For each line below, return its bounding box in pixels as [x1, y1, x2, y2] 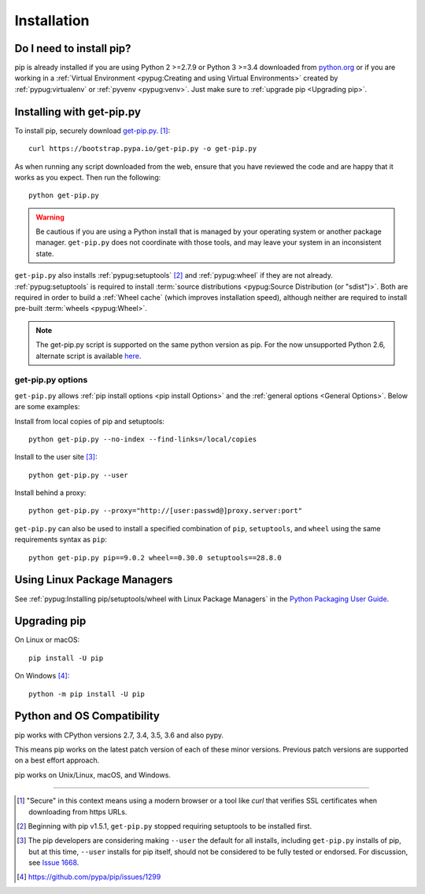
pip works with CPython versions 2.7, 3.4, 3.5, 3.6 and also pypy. [14, 730, 224, 740]
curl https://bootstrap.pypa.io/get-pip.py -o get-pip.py [28, 144, 257, 153]
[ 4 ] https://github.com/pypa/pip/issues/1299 [17, 872, 161, 881]
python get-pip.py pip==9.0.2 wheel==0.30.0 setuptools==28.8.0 [28, 553, 283, 562]
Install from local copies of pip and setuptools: [14, 416, 165, 426]
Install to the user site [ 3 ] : [14, 453, 98, 462]
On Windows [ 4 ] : [14, 671, 70, 681]
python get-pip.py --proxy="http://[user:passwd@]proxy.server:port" [28, 506, 303, 515]
